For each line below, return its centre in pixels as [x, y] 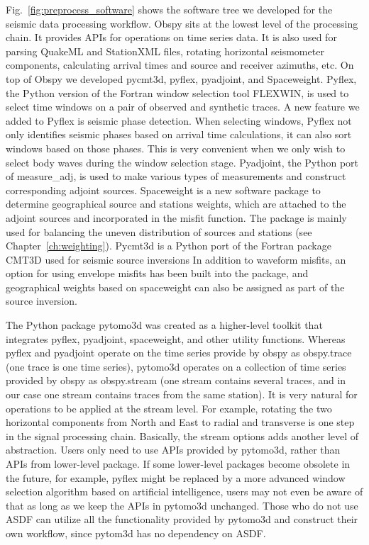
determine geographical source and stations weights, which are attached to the [176, 204]
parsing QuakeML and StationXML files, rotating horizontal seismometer [165, 51]
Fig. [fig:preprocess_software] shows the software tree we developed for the [169, 9]
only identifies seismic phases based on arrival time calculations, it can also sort [179, 134]
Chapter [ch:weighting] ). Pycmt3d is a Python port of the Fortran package [169, 246]
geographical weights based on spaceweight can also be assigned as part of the [175, 287]
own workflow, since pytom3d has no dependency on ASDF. [136, 533]
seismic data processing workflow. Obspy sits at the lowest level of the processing [182, 23]
